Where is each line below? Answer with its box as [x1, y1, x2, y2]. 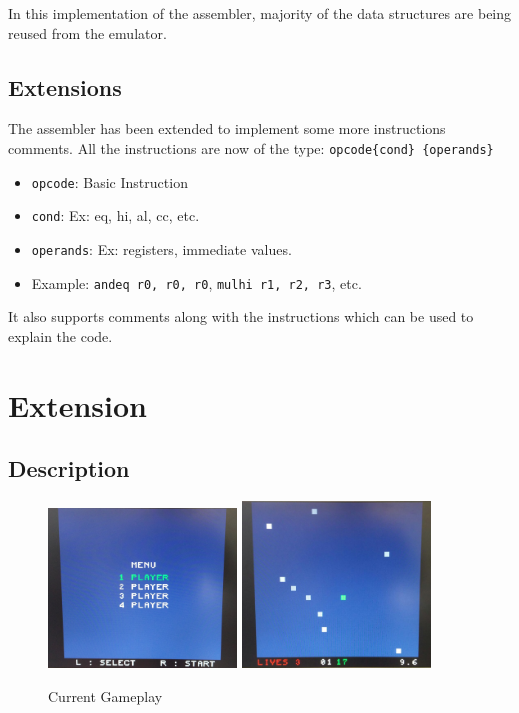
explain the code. [8, 325, 113, 346]
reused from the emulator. [8, 22, 167, 43]
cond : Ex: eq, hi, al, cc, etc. [31, 205, 200, 226]
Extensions [8, 71, 122, 102]
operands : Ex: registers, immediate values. [31, 238, 292, 259]
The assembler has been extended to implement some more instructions [8, 118, 446, 139]
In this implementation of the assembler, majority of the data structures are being [8, 3, 512, 23]
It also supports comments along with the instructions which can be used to [8, 306, 474, 327]
